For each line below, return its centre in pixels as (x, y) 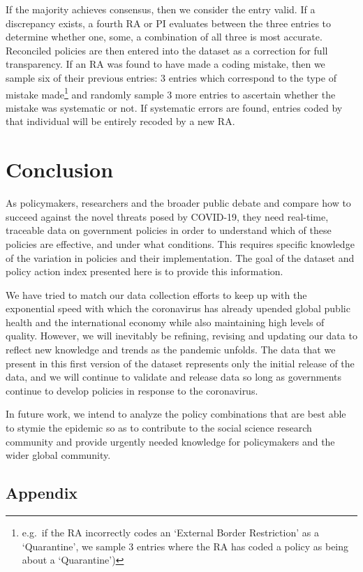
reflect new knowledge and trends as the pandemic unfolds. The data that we (171, 350)
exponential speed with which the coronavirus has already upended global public (178, 308)
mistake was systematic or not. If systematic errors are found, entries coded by (174, 107)
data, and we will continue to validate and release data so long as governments (174, 377)
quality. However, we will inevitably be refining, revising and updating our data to (181, 336)
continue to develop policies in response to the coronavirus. (132, 390)
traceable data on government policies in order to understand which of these (169, 230)
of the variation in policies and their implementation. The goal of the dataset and (180, 257)
